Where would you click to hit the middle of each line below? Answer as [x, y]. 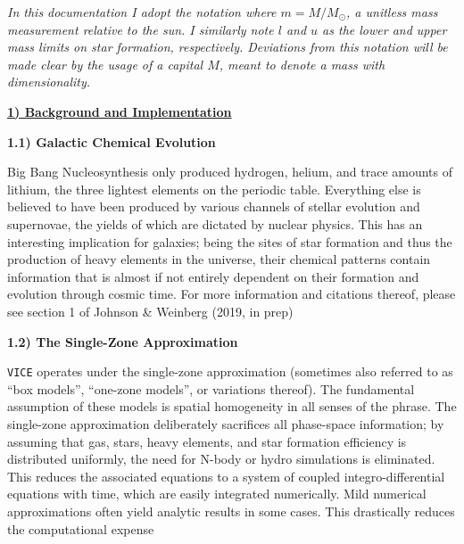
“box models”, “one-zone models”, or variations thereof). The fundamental [211, 388]
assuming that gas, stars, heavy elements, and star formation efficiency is [207, 441]
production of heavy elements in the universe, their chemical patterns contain [219, 259]
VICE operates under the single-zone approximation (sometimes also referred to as [230, 371]
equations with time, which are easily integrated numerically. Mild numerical [217, 494]
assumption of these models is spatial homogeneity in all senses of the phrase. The [232, 406]
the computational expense [81, 528]
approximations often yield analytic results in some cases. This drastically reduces [231, 511]
